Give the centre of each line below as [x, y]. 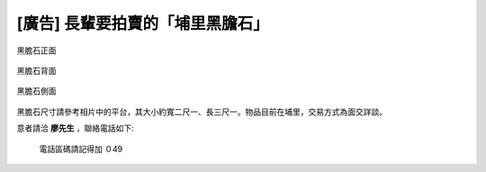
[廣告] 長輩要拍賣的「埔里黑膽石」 [143, 23]
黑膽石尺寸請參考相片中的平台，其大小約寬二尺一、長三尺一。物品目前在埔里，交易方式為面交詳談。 [202, 112]
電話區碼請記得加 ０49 [81, 149]
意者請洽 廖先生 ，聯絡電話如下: [75, 128]
